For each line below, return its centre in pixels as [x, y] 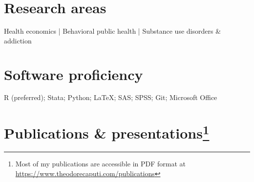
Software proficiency [74, 74]
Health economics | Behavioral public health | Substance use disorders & [113, 31]
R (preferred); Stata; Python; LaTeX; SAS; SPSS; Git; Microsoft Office [111, 97]
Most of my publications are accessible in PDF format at [101, 164]
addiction [18, 40]
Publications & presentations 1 [107, 132]
